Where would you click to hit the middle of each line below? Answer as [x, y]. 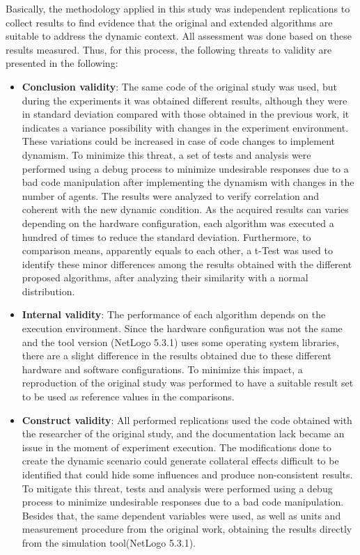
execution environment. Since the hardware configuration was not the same [182, 328]
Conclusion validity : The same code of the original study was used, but [179, 86]
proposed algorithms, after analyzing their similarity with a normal [165, 277]
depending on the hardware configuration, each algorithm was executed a [178, 222]
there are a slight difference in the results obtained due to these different [177, 355]
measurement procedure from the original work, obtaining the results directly [187, 529]
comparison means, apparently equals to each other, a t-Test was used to [177, 250]
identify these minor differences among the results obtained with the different [187, 264]
